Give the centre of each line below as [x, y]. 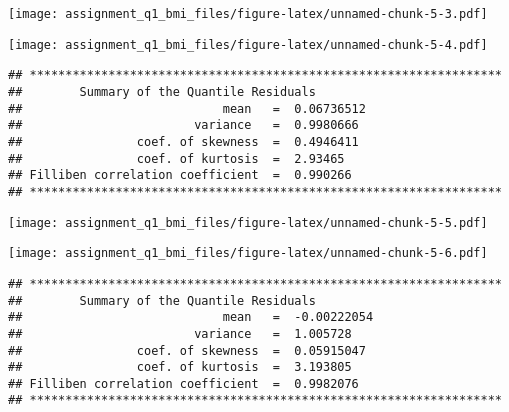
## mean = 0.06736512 [187, 108]
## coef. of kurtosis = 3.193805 [180, 367]
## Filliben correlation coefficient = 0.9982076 [183, 383]
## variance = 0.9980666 [183, 125]
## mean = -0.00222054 [191, 317]
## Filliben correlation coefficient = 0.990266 [180, 175]
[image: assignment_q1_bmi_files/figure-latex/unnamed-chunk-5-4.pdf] [248, 44]
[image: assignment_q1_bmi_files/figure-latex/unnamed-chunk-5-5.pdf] [248, 222]
